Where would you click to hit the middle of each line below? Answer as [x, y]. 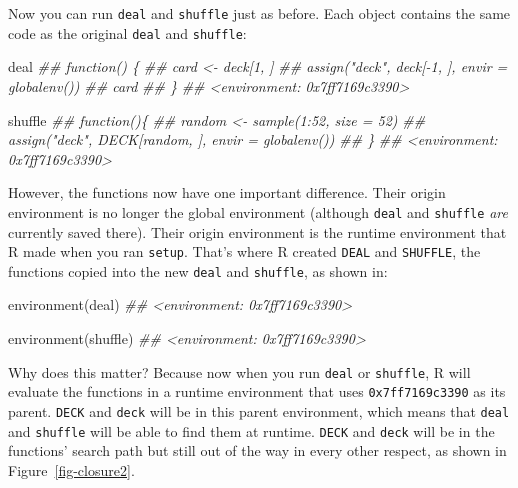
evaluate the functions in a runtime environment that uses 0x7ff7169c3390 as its [257, 391]
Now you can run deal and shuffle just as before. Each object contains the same [259, 13]
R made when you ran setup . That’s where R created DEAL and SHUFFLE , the [244, 251]
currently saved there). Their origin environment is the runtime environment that [257, 231]
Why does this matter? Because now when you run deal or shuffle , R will [239, 371]
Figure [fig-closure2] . [71, 469]
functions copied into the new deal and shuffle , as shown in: [198, 270]
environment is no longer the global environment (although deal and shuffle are [258, 211]
